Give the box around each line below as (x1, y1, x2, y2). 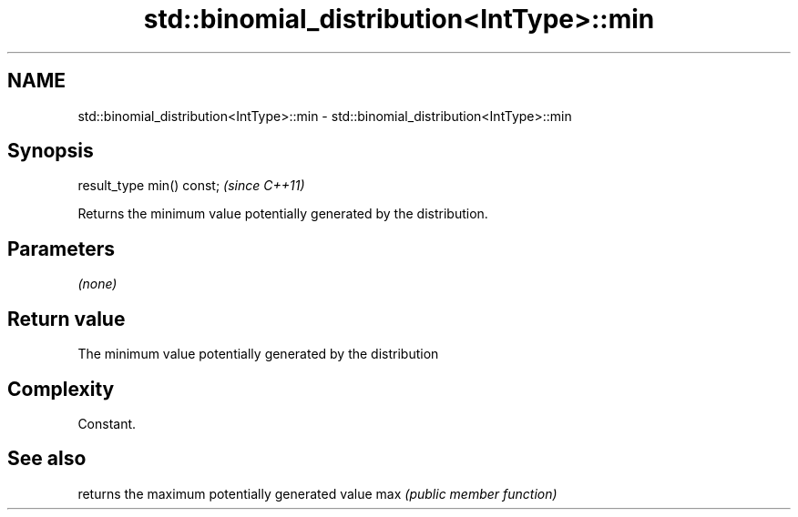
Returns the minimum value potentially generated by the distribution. (77, 206, 488, 222)
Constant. (77, 415, 137, 431)
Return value (7, 307, 126, 330)
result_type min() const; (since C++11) (77, 177, 305, 194)
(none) (77, 276, 118, 292)
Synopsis (7, 139, 94, 163)
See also (7, 447, 87, 471)
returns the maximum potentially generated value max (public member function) (77, 485, 558, 502)
